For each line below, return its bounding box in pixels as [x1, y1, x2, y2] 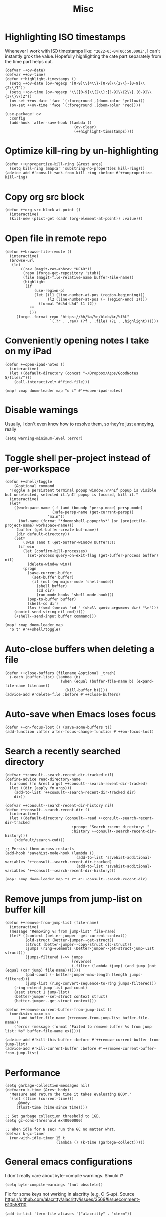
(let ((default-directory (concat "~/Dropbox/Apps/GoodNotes [9, 371, 139, 376]
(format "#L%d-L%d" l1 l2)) [38, 301, 97, 306]
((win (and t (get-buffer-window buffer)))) [23, 540, 116, 545]
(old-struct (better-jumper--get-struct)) [25, 938, 114, 943]
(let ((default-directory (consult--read [9, 816, 97, 821]
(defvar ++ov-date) [5, 68, 46, 73]
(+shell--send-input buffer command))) [14, 614, 97, 619]
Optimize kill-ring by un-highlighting [5, 145, 159, 157]
